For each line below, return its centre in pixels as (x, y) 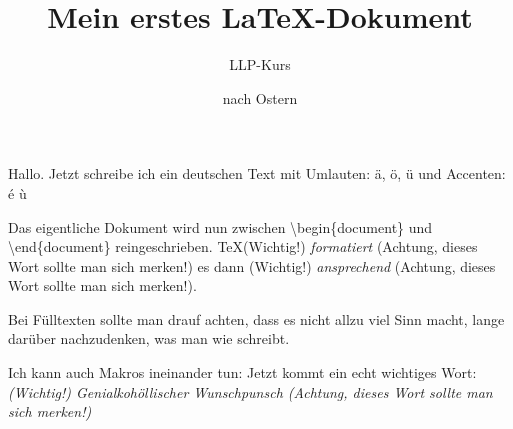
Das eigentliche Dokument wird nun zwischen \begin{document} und (220, 226)
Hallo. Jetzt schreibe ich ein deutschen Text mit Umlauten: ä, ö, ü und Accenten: (257, 173)
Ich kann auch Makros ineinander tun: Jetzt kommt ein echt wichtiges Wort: (242, 372)
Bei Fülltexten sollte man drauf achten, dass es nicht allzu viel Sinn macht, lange (256, 318)
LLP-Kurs (260, 64)
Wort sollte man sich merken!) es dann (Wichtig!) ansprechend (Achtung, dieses (252, 265)
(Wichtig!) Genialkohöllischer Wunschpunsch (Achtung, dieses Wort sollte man (250, 391)
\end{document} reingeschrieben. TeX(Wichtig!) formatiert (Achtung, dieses (243, 246)
